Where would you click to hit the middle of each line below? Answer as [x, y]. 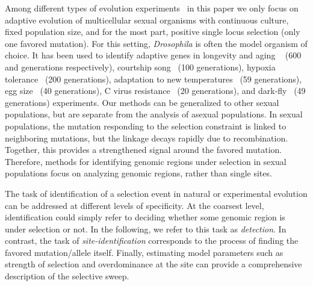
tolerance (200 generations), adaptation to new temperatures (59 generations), [153, 79]
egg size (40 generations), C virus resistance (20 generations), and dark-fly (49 [155, 91]
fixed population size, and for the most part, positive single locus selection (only [153, 32]
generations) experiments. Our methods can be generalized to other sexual [142, 102]
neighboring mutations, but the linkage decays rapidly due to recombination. [147, 138]
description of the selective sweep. [67, 276]
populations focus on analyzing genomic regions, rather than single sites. [138, 173]
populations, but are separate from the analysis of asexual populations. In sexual [154, 114]
